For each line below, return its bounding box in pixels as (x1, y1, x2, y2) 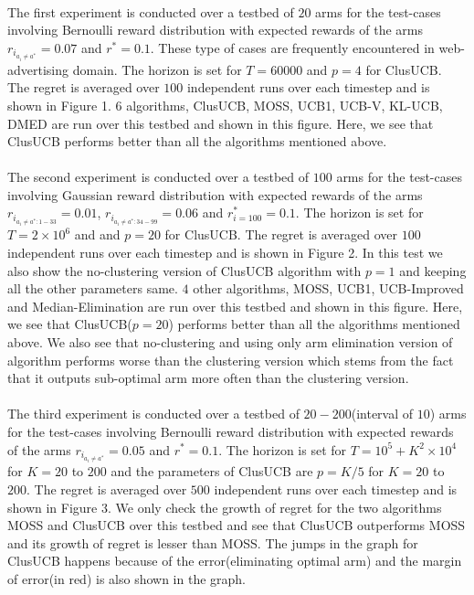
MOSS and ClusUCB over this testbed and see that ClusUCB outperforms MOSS (7, 515, 466, 535)
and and (74, 225, 121, 244)
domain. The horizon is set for (72, 59, 242, 79)
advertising (7, 59, 69, 79)
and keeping (399, 260, 467, 280)
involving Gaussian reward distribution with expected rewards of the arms (7, 185, 423, 204)
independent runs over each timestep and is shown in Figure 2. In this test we (7, 243, 443, 261)
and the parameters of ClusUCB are (111, 462, 313, 481)
